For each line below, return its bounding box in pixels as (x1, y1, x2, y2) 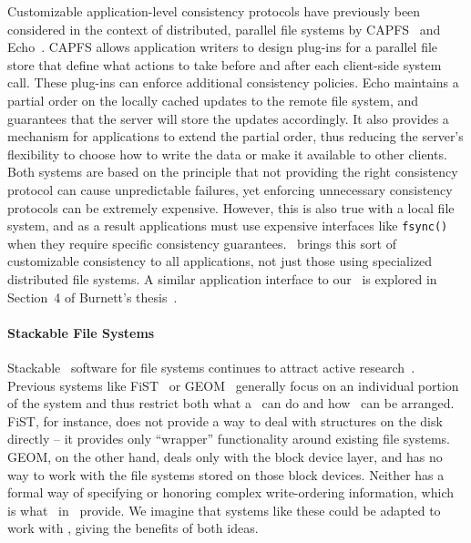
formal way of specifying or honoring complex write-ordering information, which (7, 483, 455, 502)
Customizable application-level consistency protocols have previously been (7, 2, 421, 20)
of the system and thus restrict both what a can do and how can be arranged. (7, 394, 455, 413)
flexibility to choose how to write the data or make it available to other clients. (7, 144, 447, 163)
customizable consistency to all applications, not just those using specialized (7, 251, 433, 271)
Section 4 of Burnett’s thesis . (7, 287, 178, 306)
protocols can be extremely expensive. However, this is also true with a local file (7, 198, 455, 217)
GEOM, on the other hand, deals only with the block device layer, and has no (7, 446, 443, 466)
